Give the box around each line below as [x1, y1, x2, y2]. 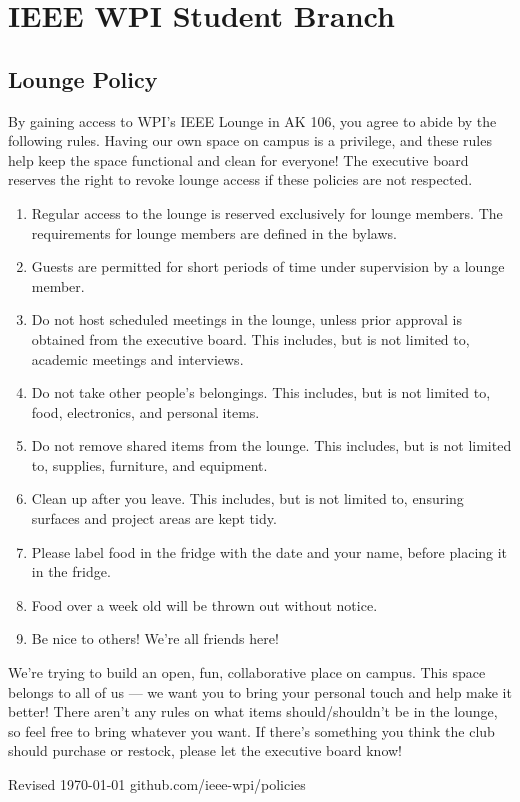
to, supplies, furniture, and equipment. [31, 454, 268, 475]
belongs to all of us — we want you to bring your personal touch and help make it [8, 681, 512, 702]
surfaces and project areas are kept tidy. [31, 508, 277, 529]
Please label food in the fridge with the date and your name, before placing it [31, 541, 508, 562]
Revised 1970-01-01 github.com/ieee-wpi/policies [8, 774, 306, 795]
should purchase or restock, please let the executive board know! [8, 740, 403, 761]
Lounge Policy [8, 63, 158, 94]
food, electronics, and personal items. [31, 401, 260, 422]
